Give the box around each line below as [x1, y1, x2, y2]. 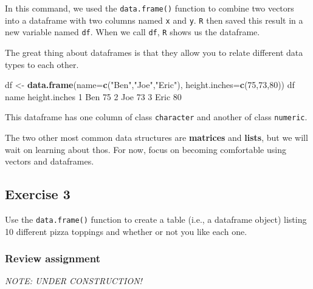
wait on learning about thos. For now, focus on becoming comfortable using [5, 143, 286, 155]
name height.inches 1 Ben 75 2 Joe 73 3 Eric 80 [5, 90, 182, 103]
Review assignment [5, 251, 100, 266]
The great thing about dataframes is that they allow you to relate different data [5, 46, 303, 58]
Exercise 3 [5, 185, 71, 203]
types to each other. [5, 58, 79, 70]
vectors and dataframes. [5, 155, 94, 168]
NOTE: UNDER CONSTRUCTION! [5, 274, 142, 287]
